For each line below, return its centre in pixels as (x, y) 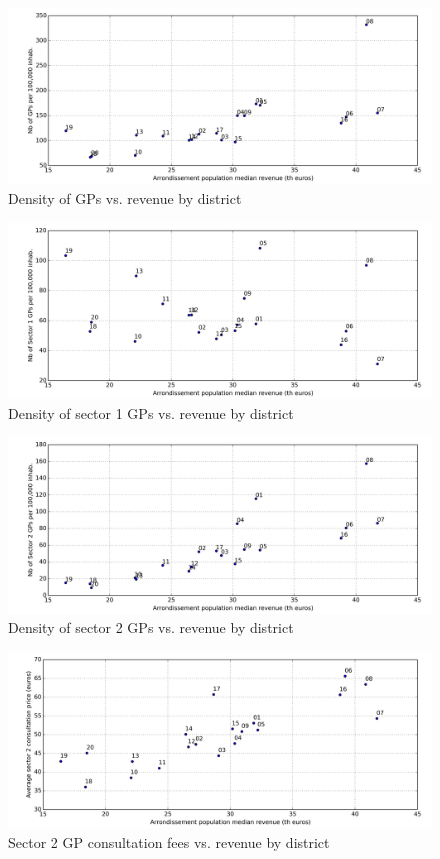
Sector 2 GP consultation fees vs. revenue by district (169, 841)
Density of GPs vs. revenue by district (125, 197)
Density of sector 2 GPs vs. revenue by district (151, 627)
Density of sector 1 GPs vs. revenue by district (151, 412)
